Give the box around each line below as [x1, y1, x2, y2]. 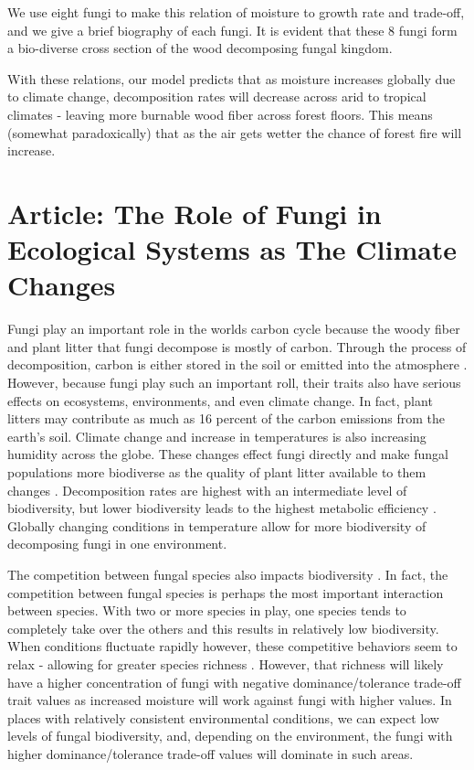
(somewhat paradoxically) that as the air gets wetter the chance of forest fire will [7, 123, 462, 142]
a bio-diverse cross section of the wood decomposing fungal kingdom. [7, 38, 393, 58]
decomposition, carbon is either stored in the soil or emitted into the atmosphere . [7, 355, 468, 374]
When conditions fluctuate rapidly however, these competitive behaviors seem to [7, 636, 458, 656]
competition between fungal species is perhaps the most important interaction [7, 583, 444, 602]
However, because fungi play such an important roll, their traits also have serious [7, 373, 461, 392]
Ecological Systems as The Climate [7, 230, 458, 268]
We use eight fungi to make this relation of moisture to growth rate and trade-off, [7, 3, 465, 21]
